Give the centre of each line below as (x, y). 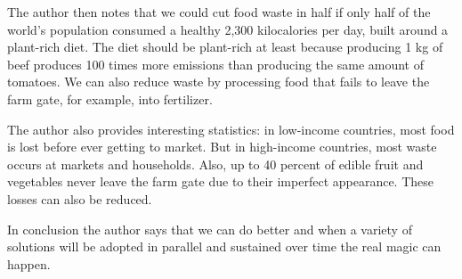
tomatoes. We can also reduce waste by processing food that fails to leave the (219, 82)
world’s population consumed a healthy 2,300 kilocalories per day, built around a (228, 29)
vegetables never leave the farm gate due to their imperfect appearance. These (221, 181)
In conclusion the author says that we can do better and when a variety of (210, 229)
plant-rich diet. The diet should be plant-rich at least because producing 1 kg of (225, 47)
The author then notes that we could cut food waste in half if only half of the (219, 12)
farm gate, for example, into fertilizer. (110, 98)
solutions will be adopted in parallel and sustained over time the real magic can (224, 246)
